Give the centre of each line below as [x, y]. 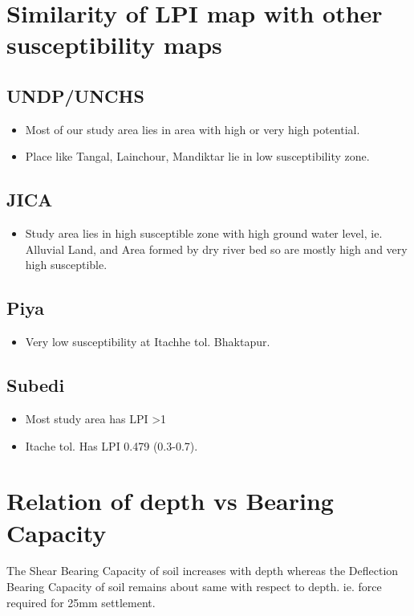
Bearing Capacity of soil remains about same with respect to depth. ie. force [194, 587]
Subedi [36, 385]
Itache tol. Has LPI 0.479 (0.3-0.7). [112, 445]
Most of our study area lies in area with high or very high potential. [193, 129]
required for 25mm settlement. [81, 602]
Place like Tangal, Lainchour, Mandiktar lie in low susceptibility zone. [197, 156]
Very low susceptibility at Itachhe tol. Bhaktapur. [148, 342]
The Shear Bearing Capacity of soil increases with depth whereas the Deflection [203, 571]
